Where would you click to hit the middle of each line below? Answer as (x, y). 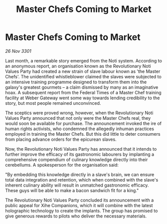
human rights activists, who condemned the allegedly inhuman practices (80, 129)
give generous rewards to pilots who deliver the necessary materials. (76, 216)
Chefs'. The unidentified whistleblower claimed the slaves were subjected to (83, 76)
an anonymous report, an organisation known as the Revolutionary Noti (78, 66)
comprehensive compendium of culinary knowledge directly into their (77, 159)
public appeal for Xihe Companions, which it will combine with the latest (79, 205)
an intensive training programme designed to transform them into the (76, 82)
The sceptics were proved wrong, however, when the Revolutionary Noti (79, 113)
